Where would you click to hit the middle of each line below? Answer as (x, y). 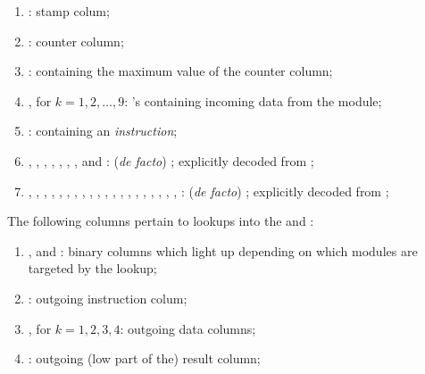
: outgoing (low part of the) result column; (144, 358)
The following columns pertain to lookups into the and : (161, 221)
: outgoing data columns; (188, 328)
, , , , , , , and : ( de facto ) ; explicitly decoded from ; (171, 160)
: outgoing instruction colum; (108, 298)
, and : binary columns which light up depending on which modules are (223, 250)
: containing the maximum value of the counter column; (180, 71)
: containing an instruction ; (103, 131)
